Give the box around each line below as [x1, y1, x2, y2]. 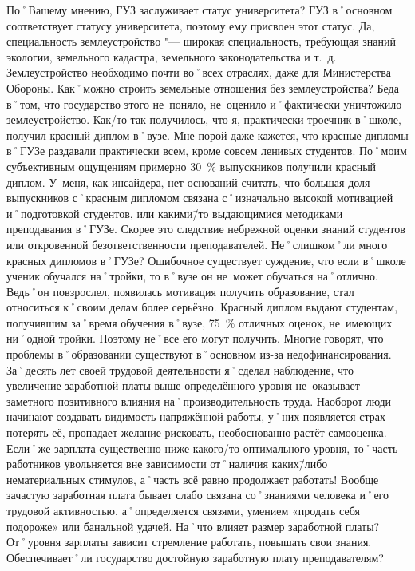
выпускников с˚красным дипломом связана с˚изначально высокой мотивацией [6, 189, 393, 206]
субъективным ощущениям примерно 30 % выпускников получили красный [6, 157, 377, 174]
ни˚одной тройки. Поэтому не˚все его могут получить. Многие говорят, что [6, 330, 384, 347]
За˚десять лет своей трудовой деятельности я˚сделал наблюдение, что [6, 361, 354, 378]
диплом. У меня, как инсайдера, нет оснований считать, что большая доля [6, 173, 370, 190]
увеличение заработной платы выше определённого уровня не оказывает [6, 377, 360, 394]
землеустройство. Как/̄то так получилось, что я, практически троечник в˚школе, [6, 111, 401, 128]
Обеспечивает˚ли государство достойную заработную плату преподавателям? [6, 549, 384, 565]
